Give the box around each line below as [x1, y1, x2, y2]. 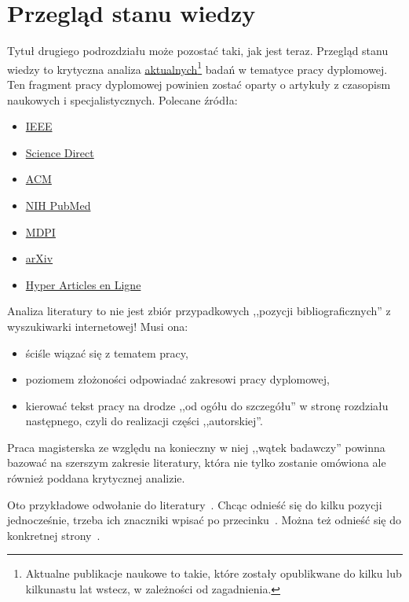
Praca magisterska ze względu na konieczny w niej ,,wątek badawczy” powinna [7, 439, 385, 455]
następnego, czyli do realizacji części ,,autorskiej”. [25, 413, 263, 429]
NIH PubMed [25, 196, 91, 213]
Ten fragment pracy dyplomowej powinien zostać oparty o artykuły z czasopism [7, 75, 391, 92]
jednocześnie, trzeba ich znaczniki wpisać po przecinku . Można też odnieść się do [7, 512, 402, 528]
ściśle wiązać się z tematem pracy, [25, 344, 188, 361]
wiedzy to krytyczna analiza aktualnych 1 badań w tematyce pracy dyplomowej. [7, 58, 388, 77]
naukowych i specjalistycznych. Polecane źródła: [7, 91, 238, 108]
